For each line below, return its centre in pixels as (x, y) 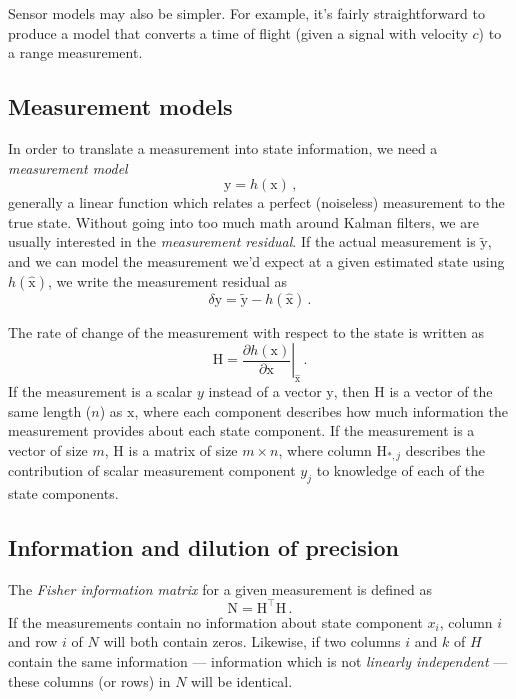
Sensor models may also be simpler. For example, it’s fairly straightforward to (246, 13)
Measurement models (120, 106)
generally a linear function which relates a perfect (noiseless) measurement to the (256, 202)
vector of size (48, 449)
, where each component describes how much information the (321, 410)
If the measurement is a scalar (100, 390)
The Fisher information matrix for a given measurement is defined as (220, 588)
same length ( (50, 410)
